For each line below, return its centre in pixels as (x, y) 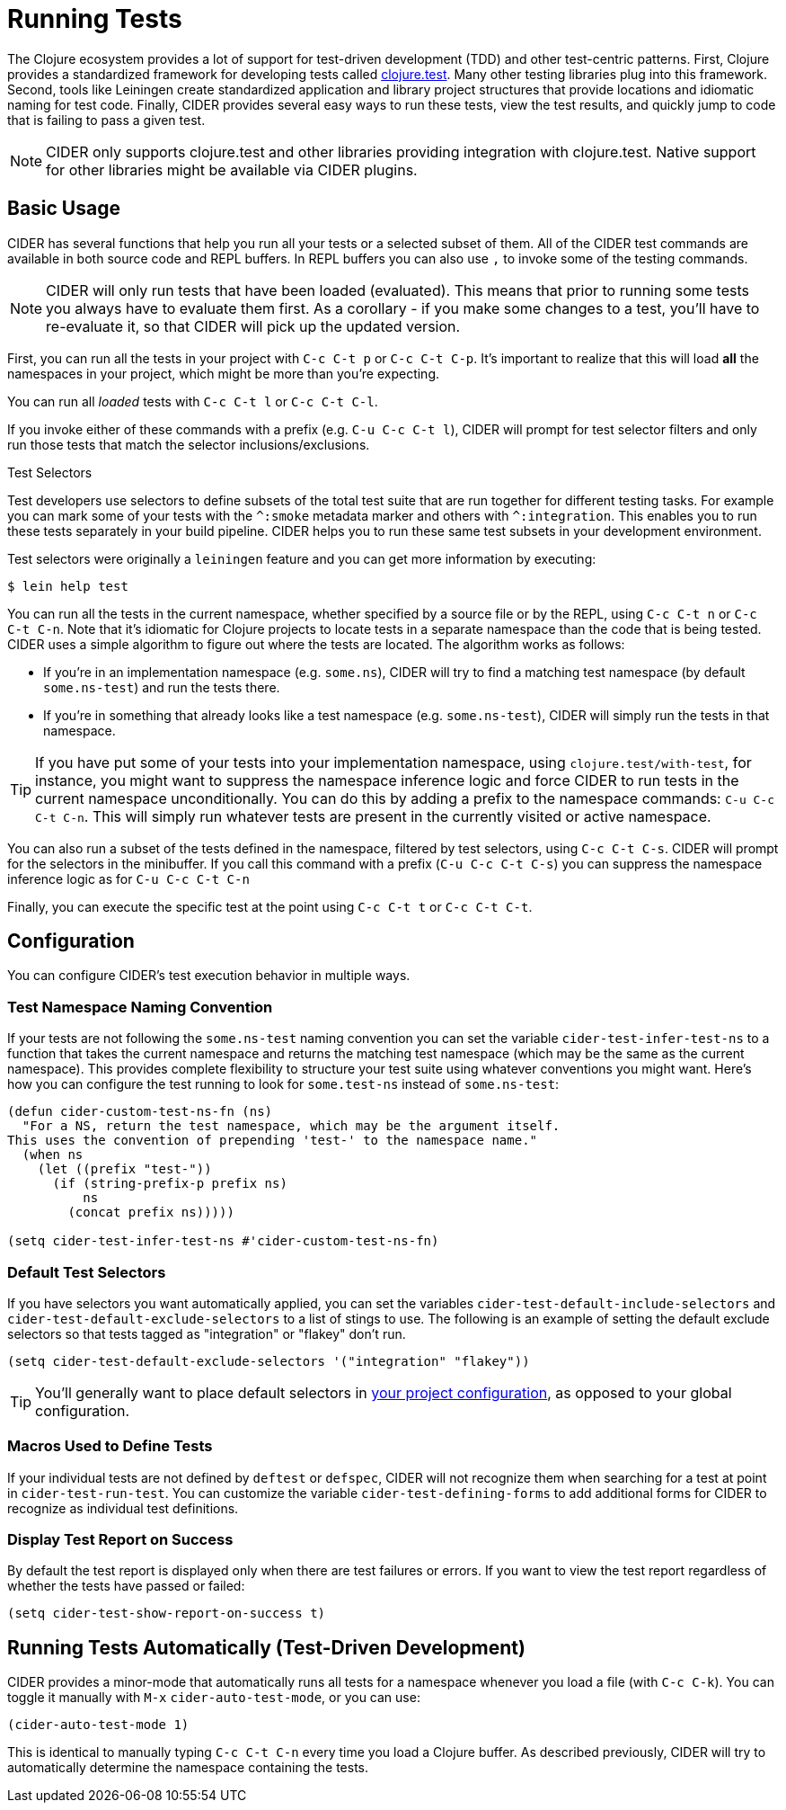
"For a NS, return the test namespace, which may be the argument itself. (291, 1126)
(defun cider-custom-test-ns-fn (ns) (140, 1112)
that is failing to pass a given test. (106, 120)
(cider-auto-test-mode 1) (98, 1725)
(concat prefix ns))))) (151, 1213)
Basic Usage (64, 209)
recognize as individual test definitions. (123, 1508)
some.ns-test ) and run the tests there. (162, 687)
